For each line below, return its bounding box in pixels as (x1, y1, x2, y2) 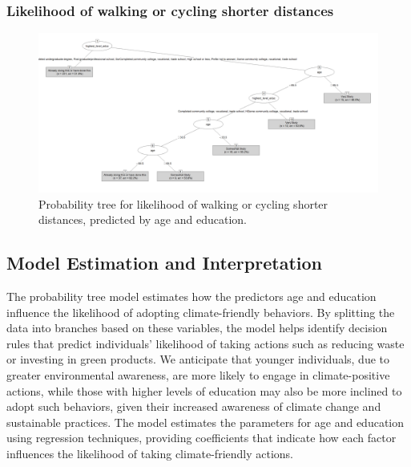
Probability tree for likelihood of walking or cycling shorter (38, 195, 328, 212)
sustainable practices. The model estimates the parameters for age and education (6, 413, 405, 430)
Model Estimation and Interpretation (6, 250, 322, 275)
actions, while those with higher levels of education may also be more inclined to (6, 382, 402, 399)
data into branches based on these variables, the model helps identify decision (6, 319, 388, 336)
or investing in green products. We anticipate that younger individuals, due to (6, 351, 390, 368)
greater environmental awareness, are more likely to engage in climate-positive (6, 366, 390, 383)
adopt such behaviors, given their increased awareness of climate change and (6, 398, 381, 415)
